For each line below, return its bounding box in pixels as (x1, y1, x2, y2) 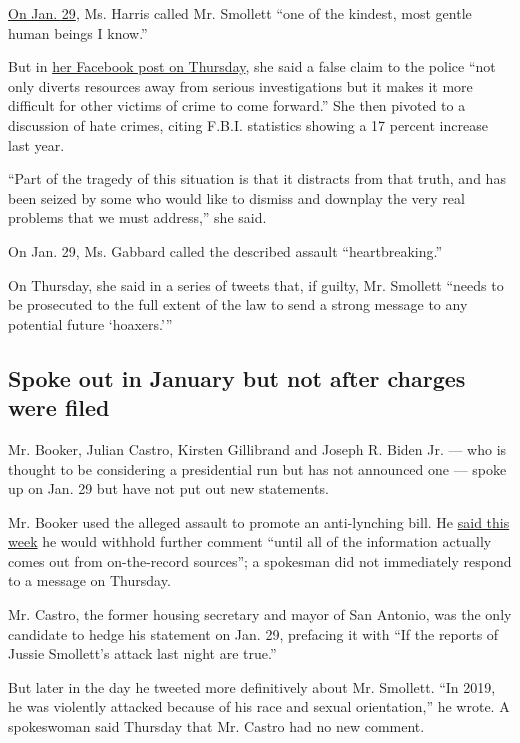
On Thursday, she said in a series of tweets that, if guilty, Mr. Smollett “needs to (8, 274, 504, 295)
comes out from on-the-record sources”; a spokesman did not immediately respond (8, 550, 512, 571)
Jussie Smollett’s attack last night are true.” (8, 643, 277, 664)
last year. (8, 134, 65, 155)
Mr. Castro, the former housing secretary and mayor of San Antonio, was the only (8, 604, 512, 625)
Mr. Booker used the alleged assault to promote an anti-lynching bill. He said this (8, 511, 510, 532)
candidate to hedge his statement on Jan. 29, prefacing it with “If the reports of (8, 623, 499, 644)
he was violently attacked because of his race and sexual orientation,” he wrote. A (8, 696, 510, 717)
